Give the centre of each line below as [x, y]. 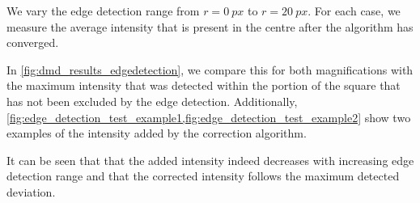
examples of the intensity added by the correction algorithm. [157, 133]
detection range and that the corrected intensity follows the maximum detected [203, 176]
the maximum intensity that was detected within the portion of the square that [204, 85]
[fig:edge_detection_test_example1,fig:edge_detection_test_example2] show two [209, 117]
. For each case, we [354, 11]
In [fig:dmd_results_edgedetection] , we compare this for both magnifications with [210, 69]
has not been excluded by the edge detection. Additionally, [152, 101]
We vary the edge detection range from [103, 11]
